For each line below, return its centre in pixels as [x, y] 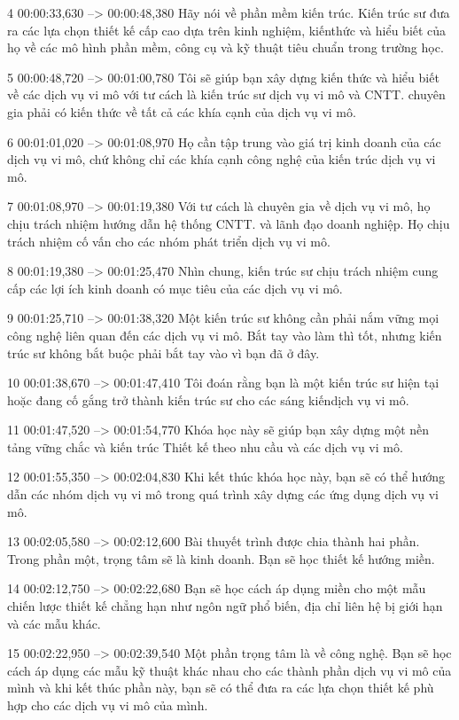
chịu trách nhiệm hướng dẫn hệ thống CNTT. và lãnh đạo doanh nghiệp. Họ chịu [229, 223]
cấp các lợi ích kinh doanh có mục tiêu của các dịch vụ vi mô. [175, 288]
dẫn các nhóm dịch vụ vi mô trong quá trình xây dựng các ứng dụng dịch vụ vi [223, 494]
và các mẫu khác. [54, 623]
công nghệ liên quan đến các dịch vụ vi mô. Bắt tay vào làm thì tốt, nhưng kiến [225, 335]
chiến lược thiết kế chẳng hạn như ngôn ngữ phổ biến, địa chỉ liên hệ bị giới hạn [225, 606]
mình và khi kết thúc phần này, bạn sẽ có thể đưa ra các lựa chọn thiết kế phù [221, 688]
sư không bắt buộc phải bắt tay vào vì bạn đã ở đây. [176, 352]
